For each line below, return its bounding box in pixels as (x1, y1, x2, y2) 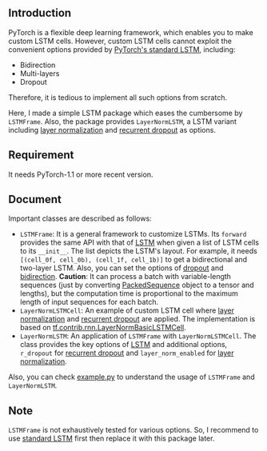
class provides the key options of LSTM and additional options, (19, 340, 228, 349)
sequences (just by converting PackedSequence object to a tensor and (19, 280, 254, 290)
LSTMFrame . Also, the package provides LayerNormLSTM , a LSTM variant (8, 116, 237, 126)
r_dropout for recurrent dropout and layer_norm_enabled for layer (19, 348, 234, 358)
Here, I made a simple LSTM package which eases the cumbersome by (8, 108, 243, 118)
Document (8, 193, 62, 206)
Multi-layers (19, 68, 60, 78)
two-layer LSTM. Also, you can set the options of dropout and (19, 263, 224, 273)
